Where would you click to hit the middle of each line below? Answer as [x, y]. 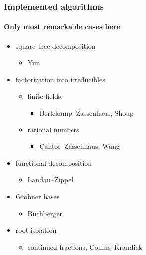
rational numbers [53, 129]
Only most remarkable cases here [62, 27]
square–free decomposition [56, 46]
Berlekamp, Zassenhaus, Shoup [86, 113]
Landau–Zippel [50, 180]
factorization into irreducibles [60, 79]
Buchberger [45, 213]
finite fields [44, 96]
